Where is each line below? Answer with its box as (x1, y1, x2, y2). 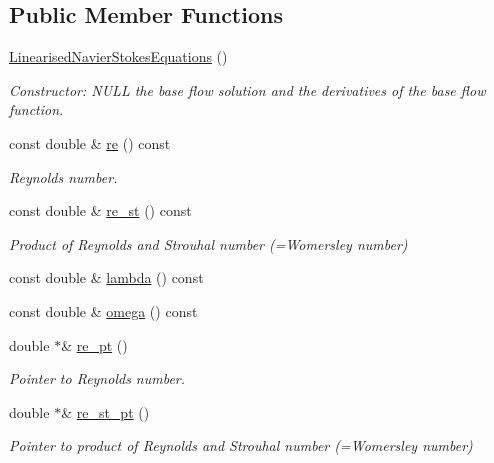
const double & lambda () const (9, 267, 204, 288)
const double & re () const (9, 132, 171, 153)
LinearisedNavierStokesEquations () (9, 46, 228, 67)
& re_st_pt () (61, 401, 150, 422)
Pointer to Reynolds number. (9, 368, 186, 389)
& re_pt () (61, 334, 128, 355)
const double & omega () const (9, 300, 198, 321)
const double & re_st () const (9, 200, 192, 221)
